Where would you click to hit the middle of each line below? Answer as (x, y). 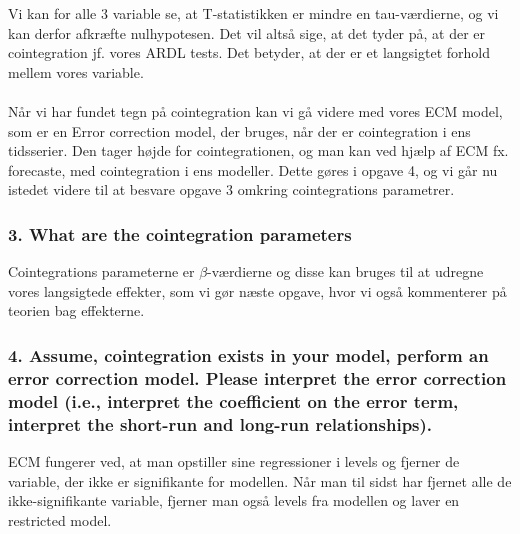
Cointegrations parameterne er (101, 271)
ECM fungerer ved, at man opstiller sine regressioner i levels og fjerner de (234, 460)
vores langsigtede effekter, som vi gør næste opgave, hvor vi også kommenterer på (257, 290)
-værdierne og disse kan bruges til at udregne (345, 271)
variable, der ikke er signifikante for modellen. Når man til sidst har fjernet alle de (260, 480)
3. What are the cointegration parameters (180, 233)
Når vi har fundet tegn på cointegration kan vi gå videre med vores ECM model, (255, 110)
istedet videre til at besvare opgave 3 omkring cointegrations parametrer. (231, 189)
